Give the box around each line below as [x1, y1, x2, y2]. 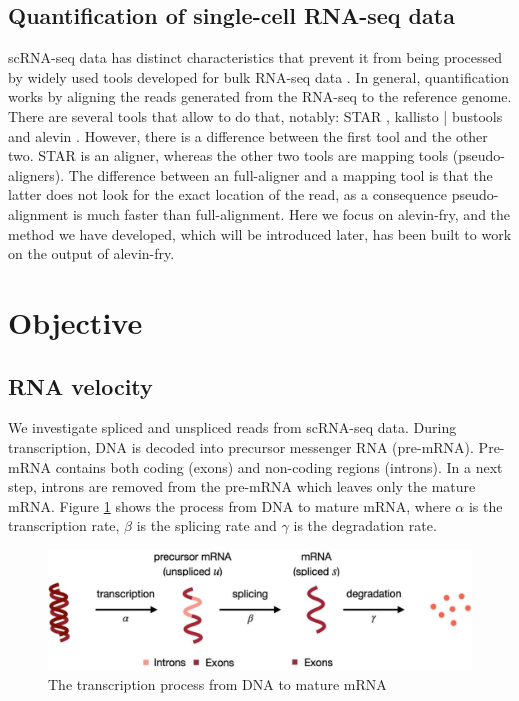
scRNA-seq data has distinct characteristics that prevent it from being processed [8, 47, 503, 68]
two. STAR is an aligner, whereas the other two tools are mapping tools [8, 145, 449, 166]
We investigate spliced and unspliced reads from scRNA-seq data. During [8, 417, 457, 438]
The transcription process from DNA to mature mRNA [48, 674, 387, 695]
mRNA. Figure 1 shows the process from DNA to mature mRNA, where [8, 495, 451, 516]
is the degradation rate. [293, 515, 437, 536]
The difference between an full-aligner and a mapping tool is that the [68, 164, 493, 185]
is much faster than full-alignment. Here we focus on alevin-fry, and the [72, 203, 511, 224]
